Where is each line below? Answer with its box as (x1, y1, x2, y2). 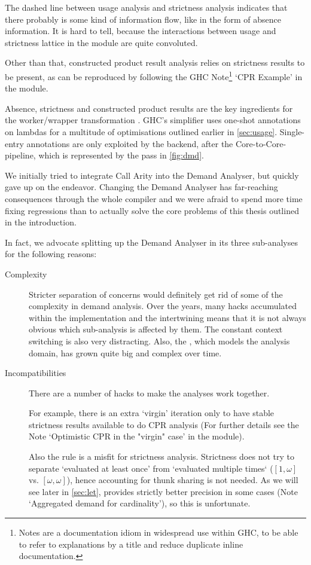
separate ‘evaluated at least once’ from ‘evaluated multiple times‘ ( (29, 462, 273, 474)
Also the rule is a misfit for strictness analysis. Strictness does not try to (29, 450, 294, 463)
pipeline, (5, 149, 36, 161)
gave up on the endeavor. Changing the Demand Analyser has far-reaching (5, 181, 278, 193)
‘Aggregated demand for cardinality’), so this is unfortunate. (29, 497, 251, 509)
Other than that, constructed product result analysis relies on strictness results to (5, 56, 305, 69)
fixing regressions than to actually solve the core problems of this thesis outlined (5, 204, 299, 216)
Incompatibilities (5, 367, 66, 379)
